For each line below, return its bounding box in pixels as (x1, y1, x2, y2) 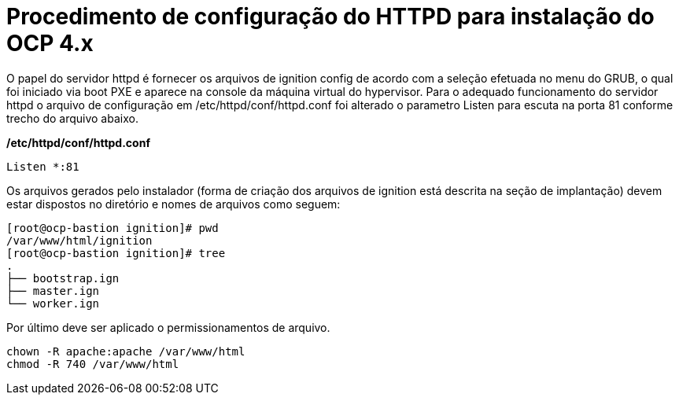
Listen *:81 (6, 160, 79, 173)
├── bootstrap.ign (6, 271, 120, 285)
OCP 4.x (6, 30, 94, 57)
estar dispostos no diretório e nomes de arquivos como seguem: (6, 197, 341, 211)
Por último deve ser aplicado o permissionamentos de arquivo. (6, 320, 330, 334)
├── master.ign (6, 284, 100, 297)
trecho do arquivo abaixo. (6, 111, 138, 125)
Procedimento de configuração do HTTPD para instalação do (6, 3, 655, 30)
